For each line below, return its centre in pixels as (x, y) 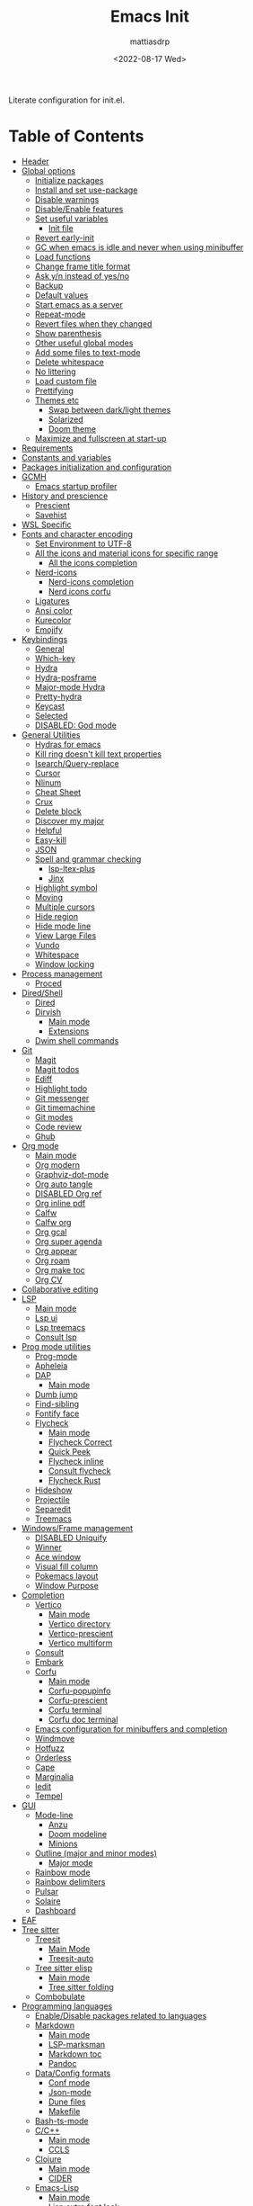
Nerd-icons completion (91, 581)
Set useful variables (71, 219)
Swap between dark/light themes (109, 409)
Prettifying (54, 390)
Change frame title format (83, 266)
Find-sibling (57, 1403)
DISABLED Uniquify (71, 1538)
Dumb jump (56, 1394)
